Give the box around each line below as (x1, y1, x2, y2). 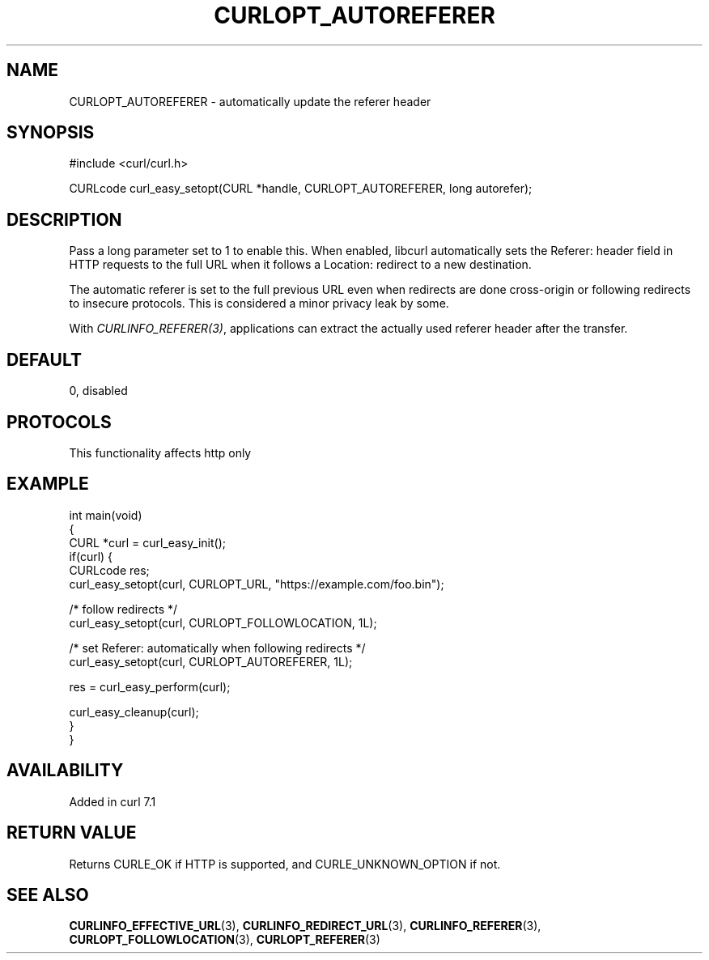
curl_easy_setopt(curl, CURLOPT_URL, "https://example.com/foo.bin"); (69, 576, 444, 591)
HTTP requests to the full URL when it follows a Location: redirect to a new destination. (69, 257, 532, 272)
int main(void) (69, 508, 142, 522)
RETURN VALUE (6, 822, 137, 843)
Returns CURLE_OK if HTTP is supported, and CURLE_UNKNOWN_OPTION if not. (69, 856, 501, 871)
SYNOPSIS (6, 122, 95, 143)
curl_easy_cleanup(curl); (69, 704, 199, 719)
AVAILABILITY (6, 760, 124, 781)
